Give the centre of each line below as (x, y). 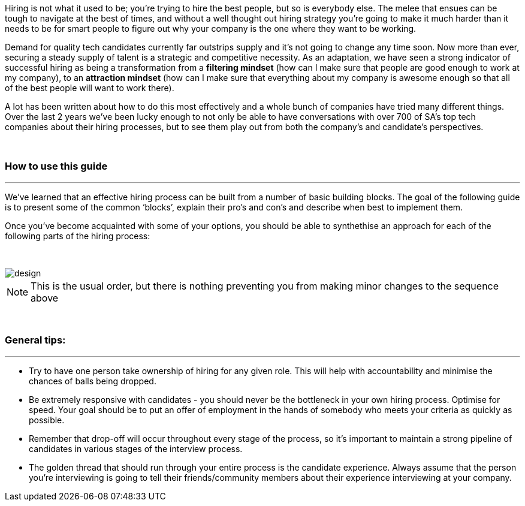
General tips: (35, 340)
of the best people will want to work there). (90, 88)
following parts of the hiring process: (78, 236)
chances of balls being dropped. (93, 381)
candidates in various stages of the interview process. (136, 448)
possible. (47, 420)
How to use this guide (56, 166)
